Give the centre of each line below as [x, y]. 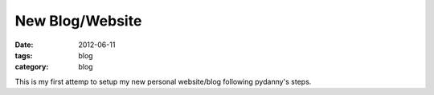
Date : [24, 45]
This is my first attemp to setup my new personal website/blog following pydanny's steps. [163, 81]
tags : [24, 55]
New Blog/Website [78, 21]
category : [32, 67]
